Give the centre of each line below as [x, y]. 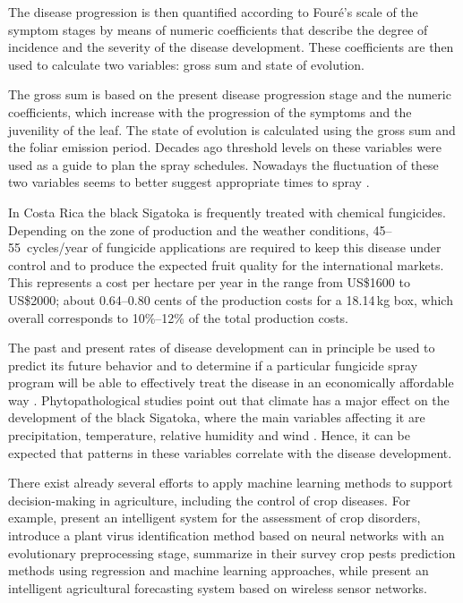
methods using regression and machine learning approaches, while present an [219, 570]
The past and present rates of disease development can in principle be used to [222, 348]
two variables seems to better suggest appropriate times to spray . [189, 182]
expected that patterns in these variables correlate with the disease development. [230, 452]
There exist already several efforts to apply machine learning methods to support [231, 483]
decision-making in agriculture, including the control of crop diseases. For [210, 500]
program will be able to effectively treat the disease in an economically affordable [231, 382]
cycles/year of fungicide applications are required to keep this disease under [234, 247]
